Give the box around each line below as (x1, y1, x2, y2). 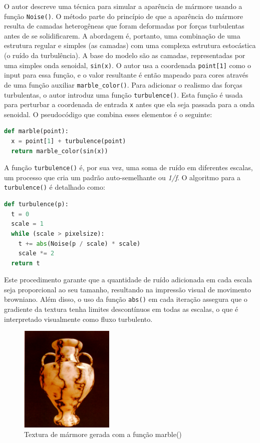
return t (11, 259, 40, 267)
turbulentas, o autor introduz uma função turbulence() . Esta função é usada (4, 89, 243, 100)
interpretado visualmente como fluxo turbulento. (4, 313, 153, 324)
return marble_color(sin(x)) (11, 147, 108, 155)
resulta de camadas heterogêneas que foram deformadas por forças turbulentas (4, 21, 244, 31)
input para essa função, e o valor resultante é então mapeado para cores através (4, 70, 248, 80)
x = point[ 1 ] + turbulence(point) (11, 138, 126, 145)
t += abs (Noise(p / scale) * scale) (18, 240, 141, 247)
